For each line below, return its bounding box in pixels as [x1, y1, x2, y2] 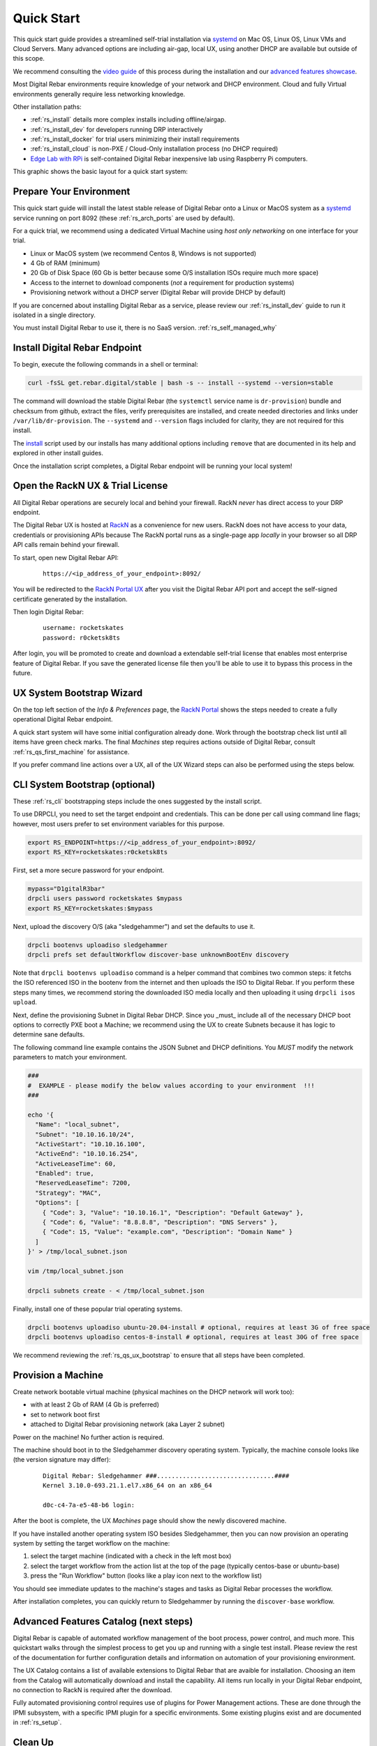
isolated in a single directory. [13, 311, 96, 319]
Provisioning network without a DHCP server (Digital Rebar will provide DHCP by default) [30, 288, 286, 297]
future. [13, 669, 33, 677]
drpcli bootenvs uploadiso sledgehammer [27, 941, 168, 949]
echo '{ [27, 1110, 54, 1119]
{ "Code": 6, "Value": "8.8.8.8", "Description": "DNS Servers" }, [42, 1219, 279, 1226]
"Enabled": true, [35, 1170, 94, 1178]
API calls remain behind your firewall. [13, 541, 120, 549]
